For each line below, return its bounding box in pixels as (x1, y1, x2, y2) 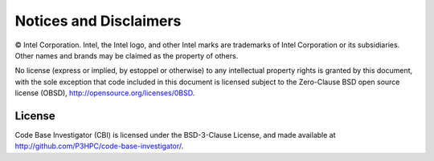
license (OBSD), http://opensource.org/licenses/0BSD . (14, 88, 195, 98)
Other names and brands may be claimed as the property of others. (14, 50, 239, 60)
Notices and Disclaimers (14, 12, 182, 30)
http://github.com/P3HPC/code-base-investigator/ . (14, 141, 184, 151)
